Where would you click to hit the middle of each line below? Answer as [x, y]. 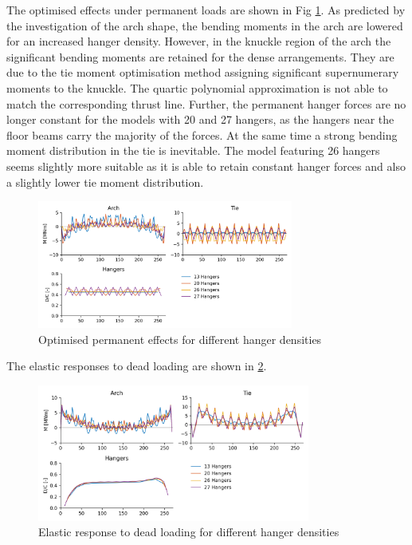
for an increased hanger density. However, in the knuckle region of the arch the [199, 41]
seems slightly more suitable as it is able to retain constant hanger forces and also [206, 166]
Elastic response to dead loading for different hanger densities [189, 532]
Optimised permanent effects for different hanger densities [180, 339]
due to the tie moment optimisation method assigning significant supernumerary [203, 72]
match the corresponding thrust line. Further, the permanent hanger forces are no [206, 103]
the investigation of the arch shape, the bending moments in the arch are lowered [205, 25]
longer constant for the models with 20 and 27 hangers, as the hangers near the [200, 119]
